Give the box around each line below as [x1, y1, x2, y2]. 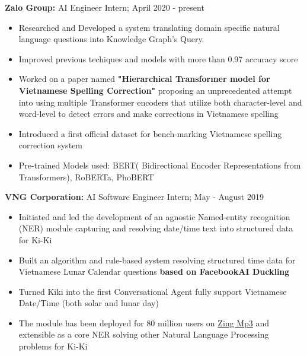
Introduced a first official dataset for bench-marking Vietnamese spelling [18, 127, 282, 139]
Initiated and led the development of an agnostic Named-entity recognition [18, 210, 290, 223]
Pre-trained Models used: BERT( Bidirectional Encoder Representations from [18, 158, 301, 171]
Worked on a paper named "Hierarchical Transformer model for [18, 72, 270, 85]
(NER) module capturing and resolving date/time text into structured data [18, 222, 293, 234]
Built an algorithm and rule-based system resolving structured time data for [18, 253, 296, 266]
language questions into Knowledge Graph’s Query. [18, 33, 204, 45]
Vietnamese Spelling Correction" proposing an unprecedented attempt [18, 84, 292, 96]
